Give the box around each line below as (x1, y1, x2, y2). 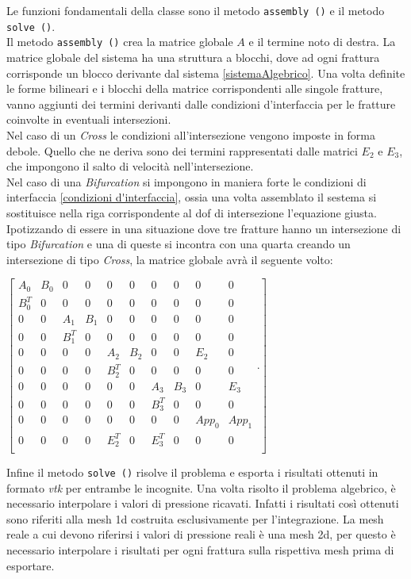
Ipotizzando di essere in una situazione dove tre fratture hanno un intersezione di (6, 220, 401, 236)
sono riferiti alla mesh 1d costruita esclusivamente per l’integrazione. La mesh (6, 510, 384, 527)
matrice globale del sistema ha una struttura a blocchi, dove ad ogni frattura (6, 48, 380, 65)
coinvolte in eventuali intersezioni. (6, 111, 171, 128)
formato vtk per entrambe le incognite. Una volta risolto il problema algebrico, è (6, 479, 396, 496)
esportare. (6, 557, 55, 573)
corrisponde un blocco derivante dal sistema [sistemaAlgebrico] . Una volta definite (6, 64, 405, 81)
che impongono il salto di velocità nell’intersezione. (6, 158, 254, 174)
